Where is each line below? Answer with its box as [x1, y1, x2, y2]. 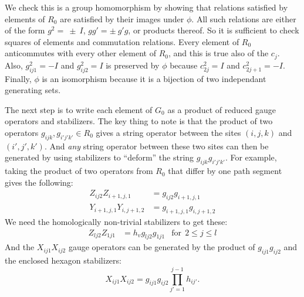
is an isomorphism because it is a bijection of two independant [42, 72, 266, 84]
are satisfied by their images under [60, 12, 184, 25]
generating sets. [5, 84, 61, 96]
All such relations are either [196, 12, 296, 25]
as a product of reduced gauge [167, 103, 276, 115]
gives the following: [5, 176, 73, 188]
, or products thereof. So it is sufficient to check [128, 24, 299, 36]
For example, [230, 151, 277, 163]
